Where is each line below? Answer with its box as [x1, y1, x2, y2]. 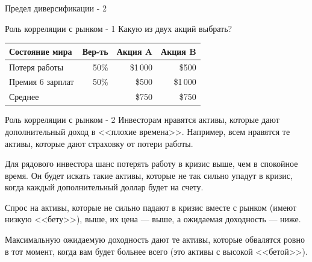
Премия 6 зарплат [9, 75, 74, 88]
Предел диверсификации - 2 [5, 2, 107, 14]
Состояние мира [9, 45, 72, 57]
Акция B [161, 45, 196, 57]
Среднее [9, 90, 39, 103]
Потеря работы [9, 60, 64, 73]
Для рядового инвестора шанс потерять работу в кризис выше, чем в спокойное [5, 157, 298, 170]
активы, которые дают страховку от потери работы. [5, 137, 193, 149]
